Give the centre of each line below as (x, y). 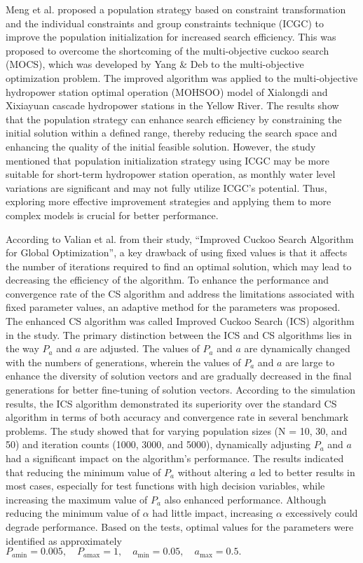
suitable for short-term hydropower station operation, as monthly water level (171, 174)
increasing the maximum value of (77, 499)
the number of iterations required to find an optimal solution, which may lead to (179, 266)
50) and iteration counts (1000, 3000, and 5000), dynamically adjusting (158, 444)
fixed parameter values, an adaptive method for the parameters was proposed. (173, 307)
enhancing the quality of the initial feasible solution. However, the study (161, 146)
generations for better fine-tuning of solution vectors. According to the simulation (181, 390)
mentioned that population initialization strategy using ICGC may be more (167, 160)
